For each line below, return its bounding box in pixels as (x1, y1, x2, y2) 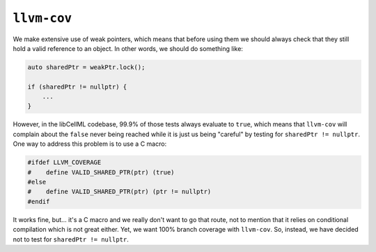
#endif (27, 198, 50, 205)
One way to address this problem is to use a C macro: (13, 140, 167, 148)
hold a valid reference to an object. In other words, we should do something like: (13, 44, 244, 52)
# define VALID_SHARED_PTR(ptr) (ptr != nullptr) (27, 188, 212, 195)
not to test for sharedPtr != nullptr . (13, 235, 129, 244)
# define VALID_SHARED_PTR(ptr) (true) (27, 168, 175, 176)
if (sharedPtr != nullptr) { (27, 82, 127, 91)
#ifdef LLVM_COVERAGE (27, 158, 102, 167)
